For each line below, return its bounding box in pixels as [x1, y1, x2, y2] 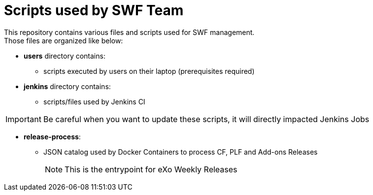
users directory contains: [24, 51, 105, 60]
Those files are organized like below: [4, 36, 123, 45]
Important [5, 114, 41, 124]
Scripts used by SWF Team [4, 2, 184, 19]
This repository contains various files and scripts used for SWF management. [4, 28, 255, 36]
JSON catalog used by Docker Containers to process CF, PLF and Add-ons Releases [43, 147, 318, 156]
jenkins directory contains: [24, 82, 111, 91]
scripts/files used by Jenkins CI [43, 97, 145, 106]
